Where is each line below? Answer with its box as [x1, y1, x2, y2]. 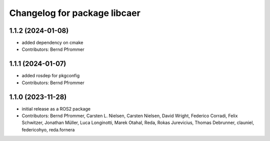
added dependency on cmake [21, 40, 83, 46]
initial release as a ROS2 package [21, 106, 91, 112]
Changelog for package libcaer [9, 7, 141, 18]
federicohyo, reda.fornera [21, 127, 75, 133]
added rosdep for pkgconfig [21, 73, 80, 79]
